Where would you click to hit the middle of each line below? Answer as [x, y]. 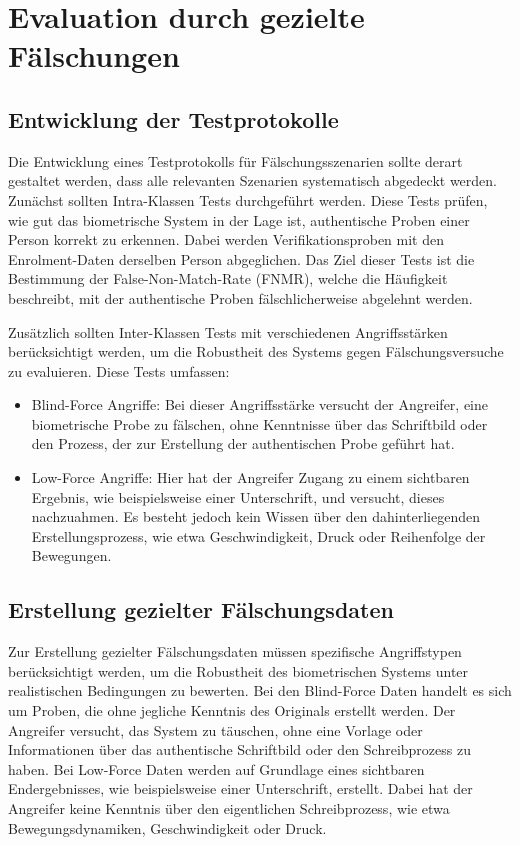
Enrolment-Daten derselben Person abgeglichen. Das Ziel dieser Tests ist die [241, 258]
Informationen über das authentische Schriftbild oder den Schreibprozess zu [239, 749]
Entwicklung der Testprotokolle [173, 118]
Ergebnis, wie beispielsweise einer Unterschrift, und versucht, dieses [238, 496]
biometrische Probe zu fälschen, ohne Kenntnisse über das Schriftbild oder [259, 423]
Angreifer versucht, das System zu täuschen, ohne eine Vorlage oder [215, 729]
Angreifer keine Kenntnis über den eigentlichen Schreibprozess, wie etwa [229, 808]
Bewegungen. [71, 555]
